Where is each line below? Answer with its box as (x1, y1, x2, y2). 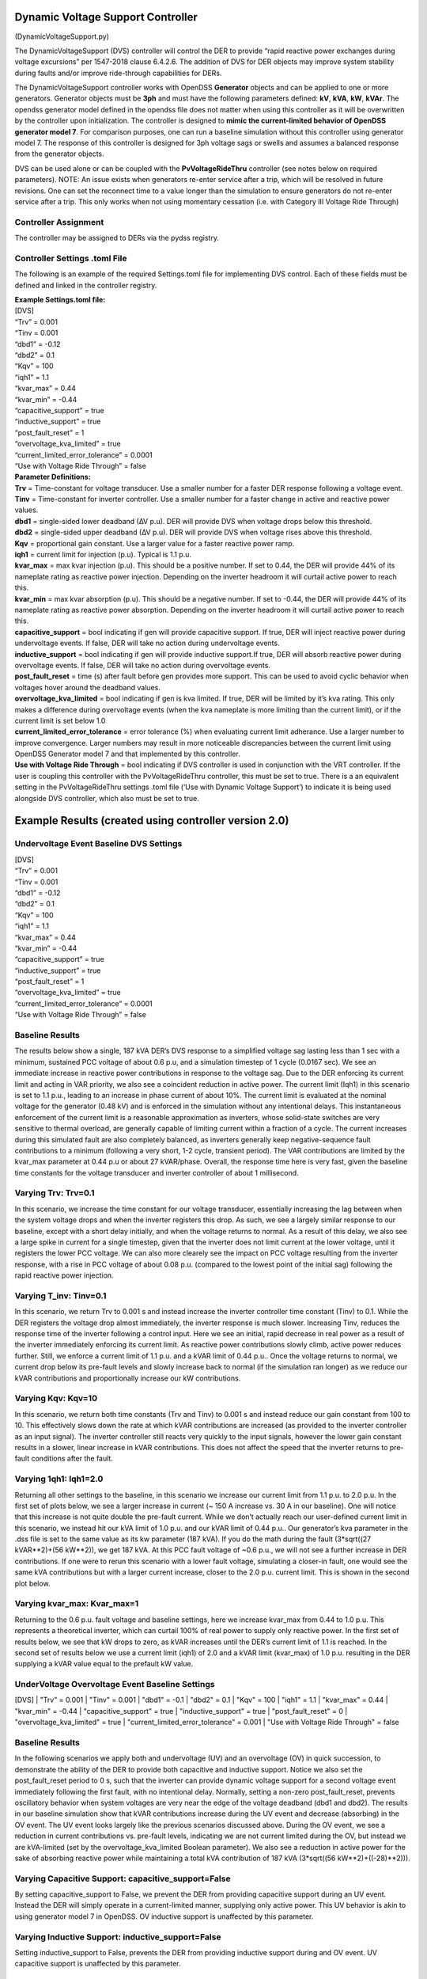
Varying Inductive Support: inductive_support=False (14, 1932, 221, 1943)
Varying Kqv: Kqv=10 (14, 1393, 98, 1404)
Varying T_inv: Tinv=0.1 (14, 1290, 107, 1301)
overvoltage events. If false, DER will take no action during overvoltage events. (14, 660, 270, 670)
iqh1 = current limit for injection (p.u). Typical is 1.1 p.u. (14, 550, 192, 560)
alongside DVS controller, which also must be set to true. (14, 793, 199, 803)
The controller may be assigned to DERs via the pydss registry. (14, 234, 219, 243)
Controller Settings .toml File (14, 253, 127, 264)
